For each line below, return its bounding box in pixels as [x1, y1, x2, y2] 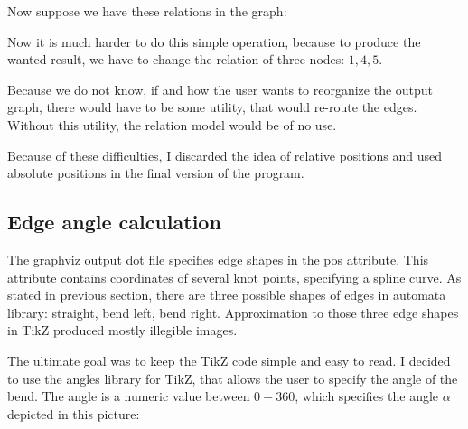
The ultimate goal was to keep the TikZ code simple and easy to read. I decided [7, 350, 451, 369]
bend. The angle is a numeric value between [7, 387, 250, 406]
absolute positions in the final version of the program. [7, 163, 304, 182]
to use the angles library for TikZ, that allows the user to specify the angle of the [7, 368, 458, 387]
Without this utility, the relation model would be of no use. [7, 115, 337, 134]
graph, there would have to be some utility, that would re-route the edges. [7, 98, 417, 117]
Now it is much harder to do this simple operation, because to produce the [7, 32, 421, 51]
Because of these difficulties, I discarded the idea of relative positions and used [7, 145, 443, 164]
